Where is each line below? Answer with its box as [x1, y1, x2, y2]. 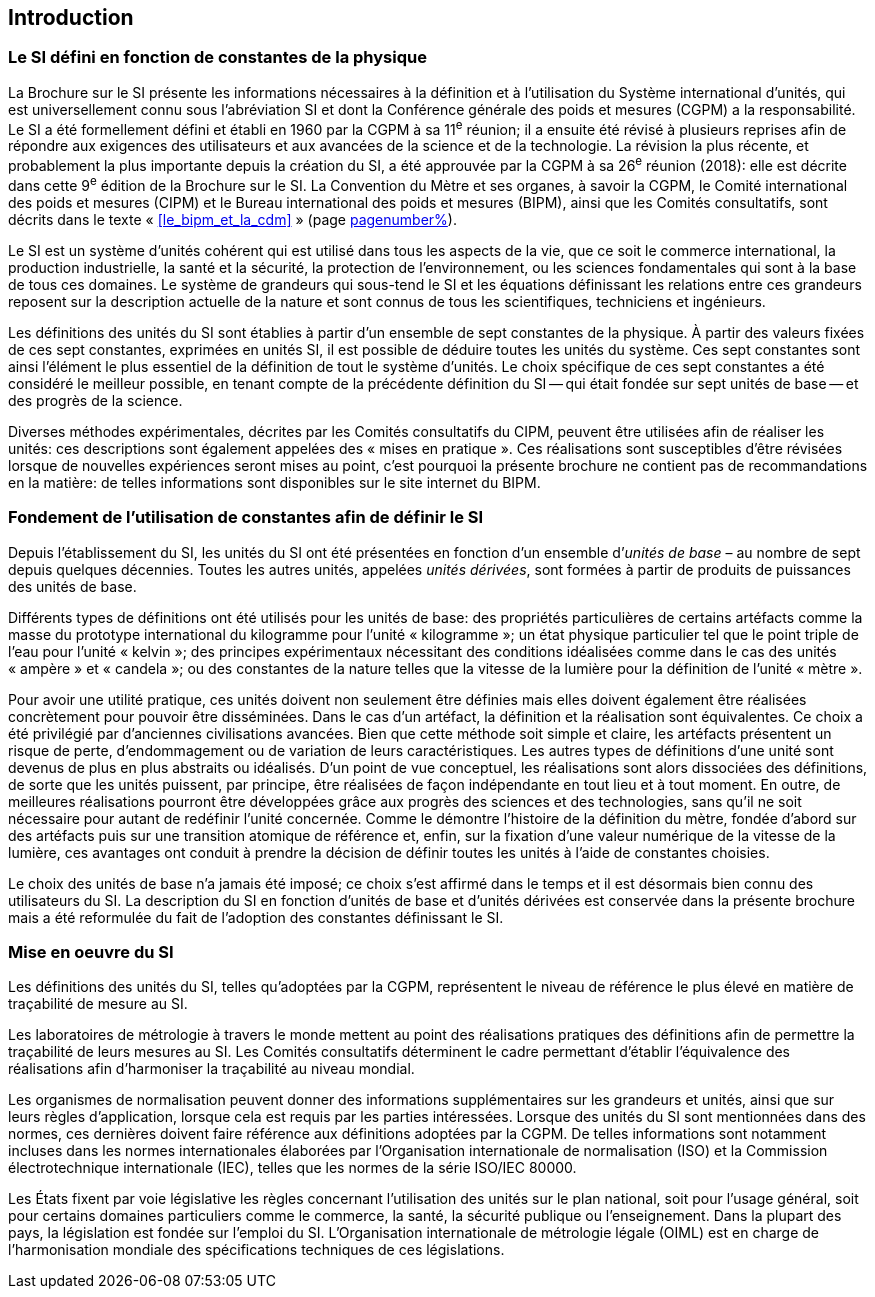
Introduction [8, 5, 134, 30]
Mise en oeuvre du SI [8, 941, 174, 962]
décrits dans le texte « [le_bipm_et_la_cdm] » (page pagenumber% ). [8, 210, 457, 228]
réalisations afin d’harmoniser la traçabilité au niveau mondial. [8, 1060, 415, 1078]
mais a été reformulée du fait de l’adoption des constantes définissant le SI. [8, 908, 504, 926]
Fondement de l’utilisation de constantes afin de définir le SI [8, 507, 484, 528]
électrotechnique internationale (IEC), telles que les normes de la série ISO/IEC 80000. [8, 1159, 577, 1177]
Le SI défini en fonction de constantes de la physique [8, 47, 427, 68]
